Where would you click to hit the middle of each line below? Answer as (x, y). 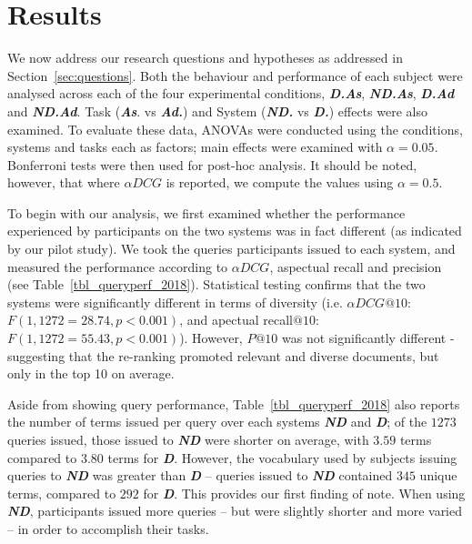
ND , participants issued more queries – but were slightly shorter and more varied (235, 511)
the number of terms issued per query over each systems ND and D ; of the (217, 422)
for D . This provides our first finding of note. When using (304, 493)
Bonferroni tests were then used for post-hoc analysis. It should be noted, (212, 164)
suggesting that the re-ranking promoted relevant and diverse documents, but (223, 355)
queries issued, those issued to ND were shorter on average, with (188, 439)
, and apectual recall (236, 320)
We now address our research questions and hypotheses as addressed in (205, 58)
